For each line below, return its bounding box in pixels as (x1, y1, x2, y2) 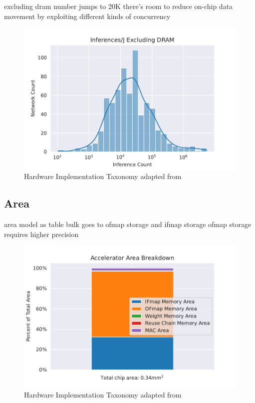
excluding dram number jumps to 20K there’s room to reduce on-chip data (4, 1, 233, 11)
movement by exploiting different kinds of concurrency (4, 10, 171, 21)
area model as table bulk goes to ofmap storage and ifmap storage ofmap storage (4, 219, 252, 229)
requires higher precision (4, 228, 79, 239)
